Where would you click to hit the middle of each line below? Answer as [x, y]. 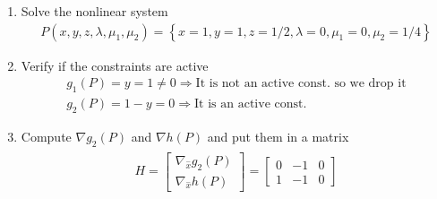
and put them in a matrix [278, 136]
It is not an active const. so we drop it [301, 84]
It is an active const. [251, 104]
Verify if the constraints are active [115, 65]
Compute [46, 136]
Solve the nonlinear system [94, 11]
